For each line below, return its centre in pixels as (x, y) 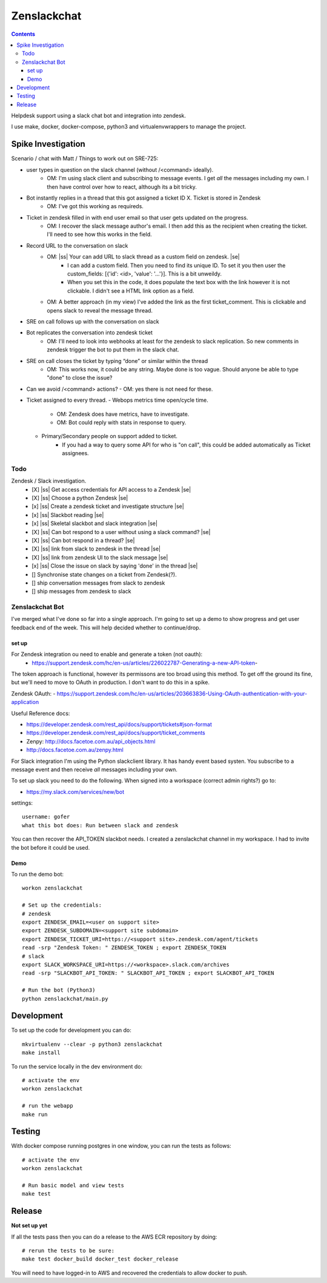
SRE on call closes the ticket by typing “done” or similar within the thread (117, 361)
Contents (23, 34)
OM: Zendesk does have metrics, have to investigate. (123, 414)
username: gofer (46, 817)
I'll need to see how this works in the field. (99, 234)
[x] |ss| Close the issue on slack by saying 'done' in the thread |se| (115, 566)
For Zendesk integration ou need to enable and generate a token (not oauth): (107, 654)
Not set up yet (29, 1225)
